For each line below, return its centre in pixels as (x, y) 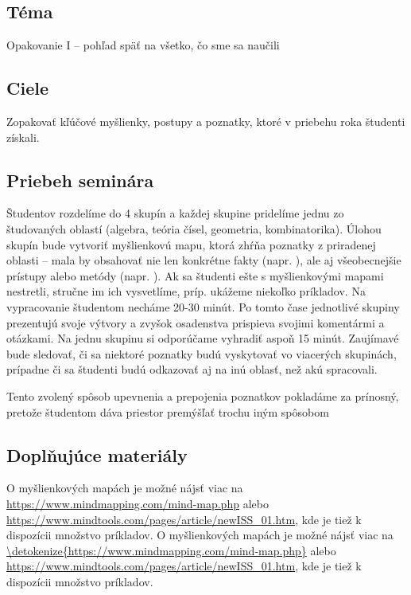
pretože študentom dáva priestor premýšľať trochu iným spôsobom (168, 411)
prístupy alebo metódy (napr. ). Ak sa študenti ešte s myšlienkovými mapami (195, 275)
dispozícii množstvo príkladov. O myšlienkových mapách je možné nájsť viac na (200, 535)
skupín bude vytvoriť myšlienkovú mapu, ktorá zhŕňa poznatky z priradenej (191, 244)
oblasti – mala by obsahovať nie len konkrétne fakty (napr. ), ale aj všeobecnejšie (204, 260)
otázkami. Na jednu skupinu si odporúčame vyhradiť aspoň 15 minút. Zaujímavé (203, 338)
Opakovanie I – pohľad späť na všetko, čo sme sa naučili (143, 45)
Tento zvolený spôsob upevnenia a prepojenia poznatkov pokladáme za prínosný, (203, 395)
